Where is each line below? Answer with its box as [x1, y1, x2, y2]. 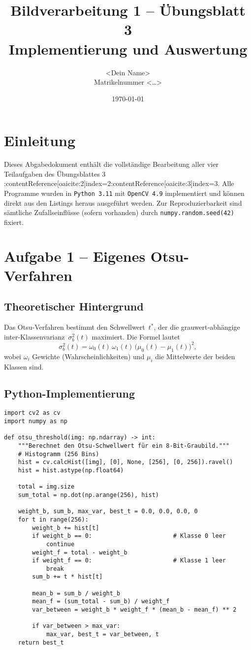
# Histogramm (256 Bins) [18, 450, 99, 458]
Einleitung [4, 130, 76, 151]
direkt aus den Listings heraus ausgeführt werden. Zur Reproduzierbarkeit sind [4, 197, 242, 208]
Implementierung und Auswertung [8, 38, 248, 59]
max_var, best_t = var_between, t [46, 631, 159, 638]
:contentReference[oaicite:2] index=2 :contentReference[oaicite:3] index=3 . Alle [4, 178, 234, 188]
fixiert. [4, 217, 24, 227]
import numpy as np [4, 418, 67, 425]
